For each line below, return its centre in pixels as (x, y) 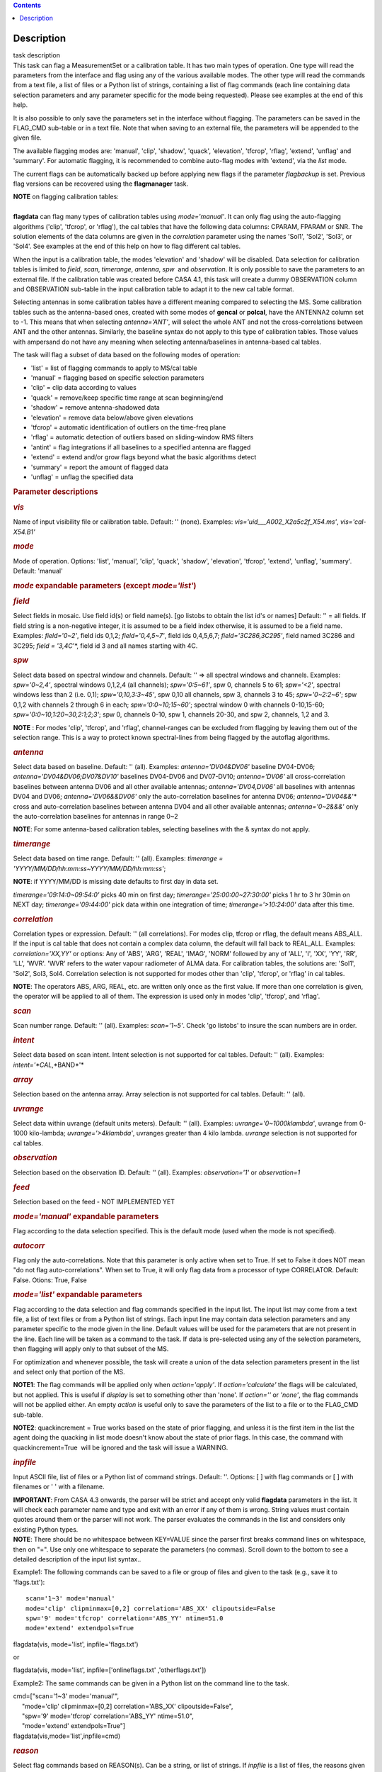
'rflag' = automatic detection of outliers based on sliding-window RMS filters (142, 437)
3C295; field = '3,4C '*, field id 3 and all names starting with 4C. (105, 646)
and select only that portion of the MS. (69, 1372)
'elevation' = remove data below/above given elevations (112, 417)
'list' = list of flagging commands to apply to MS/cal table (114, 368)
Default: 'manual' (38, 571)
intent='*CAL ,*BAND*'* (48, 1065)
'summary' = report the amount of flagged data (100, 467)
